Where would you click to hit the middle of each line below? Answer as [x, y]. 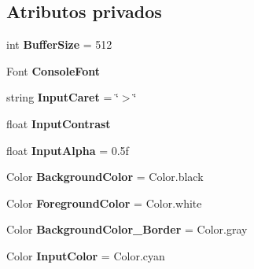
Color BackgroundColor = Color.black [105, 177]
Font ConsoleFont [53, 70]
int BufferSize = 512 [59, 44]
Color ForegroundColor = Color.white [104, 203]
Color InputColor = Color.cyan [86, 255]
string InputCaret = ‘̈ [63, 97]
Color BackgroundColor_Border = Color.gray [127, 229]
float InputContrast [59, 123]
